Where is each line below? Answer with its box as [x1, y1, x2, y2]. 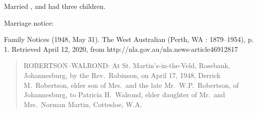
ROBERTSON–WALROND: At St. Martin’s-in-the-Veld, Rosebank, [23, 60, 230, 71]
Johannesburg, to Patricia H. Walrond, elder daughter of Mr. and [23, 89, 225, 100]
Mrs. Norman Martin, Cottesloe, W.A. [23, 99, 142, 109]
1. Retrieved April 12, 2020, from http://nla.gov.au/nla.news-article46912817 [4, 43, 238, 54]
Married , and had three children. [4, 1, 106, 11]
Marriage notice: [4, 17, 54, 28]
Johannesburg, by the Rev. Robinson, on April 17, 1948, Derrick [23, 70, 221, 80]
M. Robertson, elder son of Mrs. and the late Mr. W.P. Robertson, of [23, 79, 239, 90]
